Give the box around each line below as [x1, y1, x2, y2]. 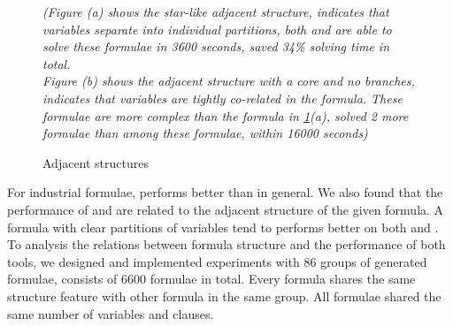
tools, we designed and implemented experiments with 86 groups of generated [7, 252, 427, 270]
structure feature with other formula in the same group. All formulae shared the [7, 286, 441, 305]
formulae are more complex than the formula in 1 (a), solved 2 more [42, 106, 409, 125]
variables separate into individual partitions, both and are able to [42, 19, 392, 38]
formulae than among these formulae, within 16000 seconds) [42, 124, 368, 142]
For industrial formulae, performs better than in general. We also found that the [7, 183, 443, 201]
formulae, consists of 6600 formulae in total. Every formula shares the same [7, 269, 416, 288]
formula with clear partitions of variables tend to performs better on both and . [7, 217, 439, 236]
